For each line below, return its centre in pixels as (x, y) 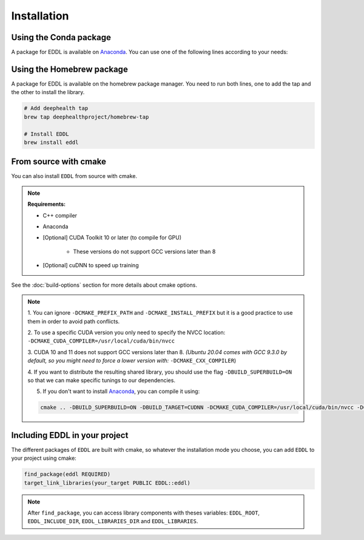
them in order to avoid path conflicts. (74, 321)
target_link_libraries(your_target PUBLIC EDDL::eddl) (107, 483)
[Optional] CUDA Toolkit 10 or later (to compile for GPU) (112, 238)
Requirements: (47, 204)
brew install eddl (51, 142)
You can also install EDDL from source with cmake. (74, 176)
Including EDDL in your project (70, 435)
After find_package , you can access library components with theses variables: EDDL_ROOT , (144, 513)
